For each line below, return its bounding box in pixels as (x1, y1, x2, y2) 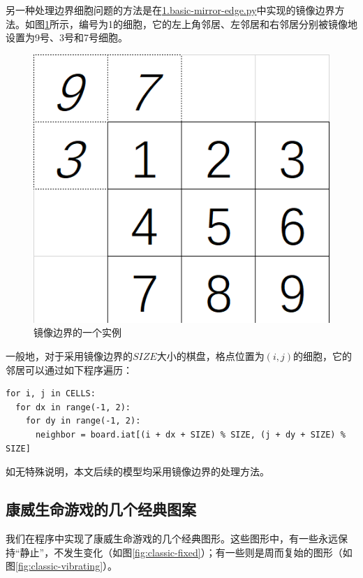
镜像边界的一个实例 (34, 325, 121, 340)
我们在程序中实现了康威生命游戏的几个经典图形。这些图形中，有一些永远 (6, 530, 338, 545)
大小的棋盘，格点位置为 (156, 348, 265, 363)
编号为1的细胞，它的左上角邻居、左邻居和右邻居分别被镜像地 (78, 16, 357, 31)
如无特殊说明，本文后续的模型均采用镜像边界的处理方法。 (6, 464, 269, 479)
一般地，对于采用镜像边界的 (6, 348, 133, 363)
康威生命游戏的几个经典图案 (6, 498, 196, 520)
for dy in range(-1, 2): (25, 416, 141, 426)
